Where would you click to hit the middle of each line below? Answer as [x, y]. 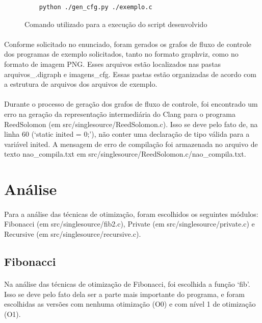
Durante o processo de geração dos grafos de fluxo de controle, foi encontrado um [131, 104]
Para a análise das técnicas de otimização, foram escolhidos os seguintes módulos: [131, 214]
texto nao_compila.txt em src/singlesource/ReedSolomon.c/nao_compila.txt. [125, 154]
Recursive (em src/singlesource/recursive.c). [73, 234]
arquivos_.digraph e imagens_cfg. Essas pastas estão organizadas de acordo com [130, 74]
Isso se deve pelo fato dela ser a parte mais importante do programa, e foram [124, 294]
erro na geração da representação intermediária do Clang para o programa [120, 114]
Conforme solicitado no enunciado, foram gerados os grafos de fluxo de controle [128, 44]
